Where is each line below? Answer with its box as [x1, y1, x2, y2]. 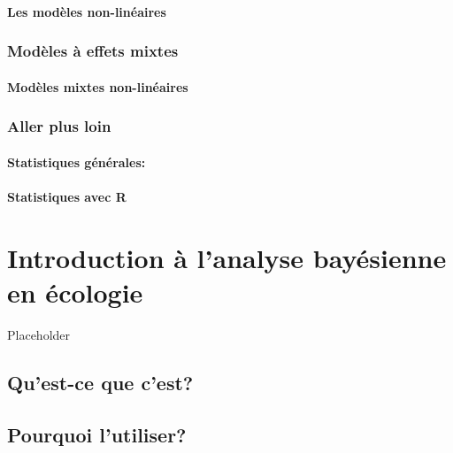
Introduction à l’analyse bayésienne [7, 239, 447, 275]
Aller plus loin [7, 115, 111, 137]
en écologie [7, 273, 143, 310]
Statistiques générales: [7, 152, 146, 171]
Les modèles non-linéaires [7, 2, 166, 20]
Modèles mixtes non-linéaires [7, 77, 188, 96]
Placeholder [7, 325, 71, 343]
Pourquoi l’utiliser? [7, 420, 187, 448]
